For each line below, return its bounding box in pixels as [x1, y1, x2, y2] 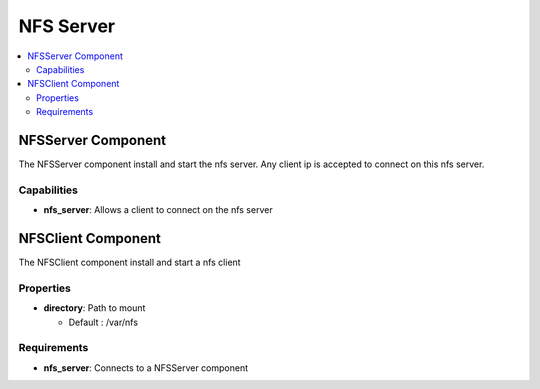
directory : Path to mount [43, 302, 146, 314]
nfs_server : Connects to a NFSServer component [43, 361, 249, 374]
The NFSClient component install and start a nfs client [18, 256, 241, 269]
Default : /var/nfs [68, 316, 139, 328]
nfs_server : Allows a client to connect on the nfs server [43, 204, 274, 216]
